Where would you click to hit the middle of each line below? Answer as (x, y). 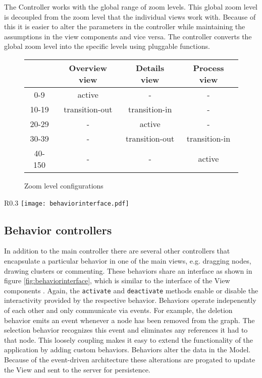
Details (150, 68)
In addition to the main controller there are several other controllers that (117, 251)
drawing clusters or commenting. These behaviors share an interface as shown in (128, 270)
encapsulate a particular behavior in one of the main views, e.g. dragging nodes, (128, 261)
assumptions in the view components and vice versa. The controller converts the (128, 36)
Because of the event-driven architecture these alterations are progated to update (130, 360)
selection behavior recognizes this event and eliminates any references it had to (126, 330)
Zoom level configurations (64, 185)
